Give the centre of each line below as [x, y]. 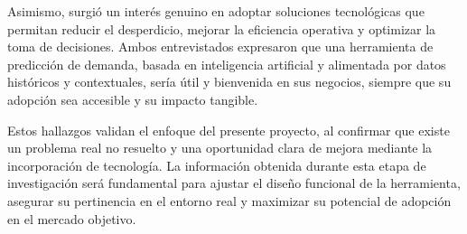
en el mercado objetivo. [72, 218]
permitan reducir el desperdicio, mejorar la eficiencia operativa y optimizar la [222, 28]
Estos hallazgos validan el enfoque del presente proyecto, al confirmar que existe [229, 130]
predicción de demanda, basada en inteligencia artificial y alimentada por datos [227, 64]
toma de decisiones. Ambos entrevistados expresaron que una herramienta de [220, 47]
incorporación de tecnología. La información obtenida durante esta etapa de [217, 165]
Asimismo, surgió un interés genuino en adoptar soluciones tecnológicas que [216, 11]
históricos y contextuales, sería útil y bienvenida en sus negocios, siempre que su [229, 82]
